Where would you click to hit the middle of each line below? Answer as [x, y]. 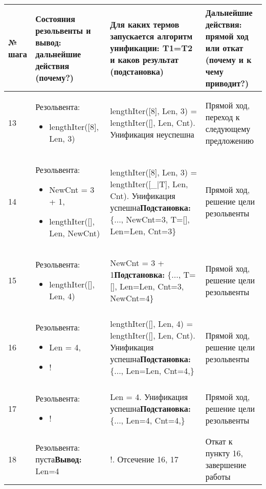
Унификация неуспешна [152, 134]
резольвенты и [63, 30]
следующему [228, 128]
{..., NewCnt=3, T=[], [150, 219]
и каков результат [144, 60]
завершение [226, 465]
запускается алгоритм [151, 36]
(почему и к [228, 60]
